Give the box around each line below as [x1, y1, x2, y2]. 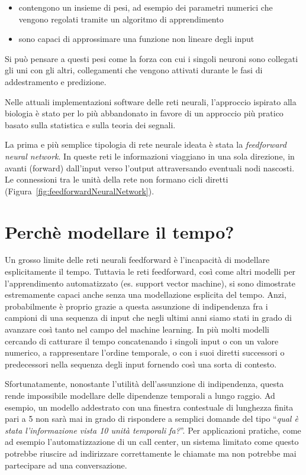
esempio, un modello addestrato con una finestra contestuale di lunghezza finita [5, 401, 294, 413]
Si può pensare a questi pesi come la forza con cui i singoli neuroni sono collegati [5, 52, 298, 64]
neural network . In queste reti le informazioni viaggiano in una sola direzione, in [5, 149, 295, 162]
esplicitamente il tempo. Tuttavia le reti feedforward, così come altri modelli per [5, 265, 296, 278]
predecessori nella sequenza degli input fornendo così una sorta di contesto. [5, 357, 277, 370]
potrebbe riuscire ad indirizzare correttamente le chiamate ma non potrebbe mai [5, 447, 297, 459]
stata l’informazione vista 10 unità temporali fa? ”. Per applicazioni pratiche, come [5, 424, 301, 436]
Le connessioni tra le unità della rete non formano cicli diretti [5, 173, 228, 186]
